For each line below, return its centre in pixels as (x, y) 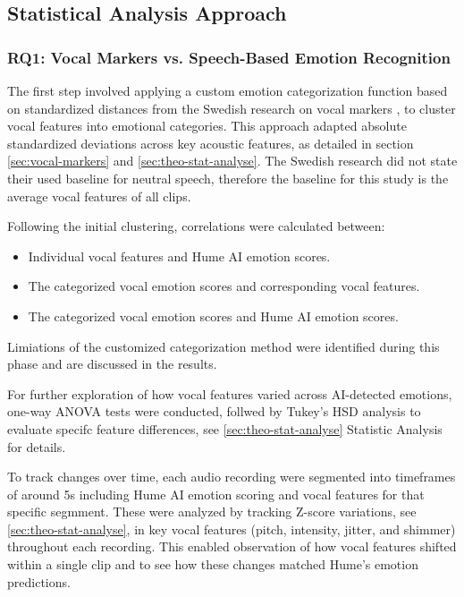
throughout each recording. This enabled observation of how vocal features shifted (232, 546)
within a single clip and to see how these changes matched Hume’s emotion (213, 564)
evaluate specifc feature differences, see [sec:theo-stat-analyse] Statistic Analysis (225, 428)
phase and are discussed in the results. (112, 364)
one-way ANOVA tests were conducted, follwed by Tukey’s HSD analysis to (214, 411)
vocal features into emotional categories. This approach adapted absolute (207, 126)
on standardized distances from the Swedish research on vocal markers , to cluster (232, 108)
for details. (37, 446)
